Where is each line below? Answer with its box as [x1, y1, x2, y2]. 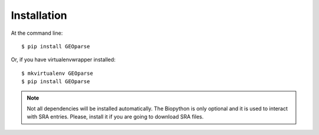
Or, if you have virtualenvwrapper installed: [11, 56, 116, 63]
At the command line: [11, 29, 63, 37]
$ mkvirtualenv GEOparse [21, 70, 93, 77]
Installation [11, 9, 67, 22]
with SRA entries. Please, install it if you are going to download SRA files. [27, 113, 204, 120]
